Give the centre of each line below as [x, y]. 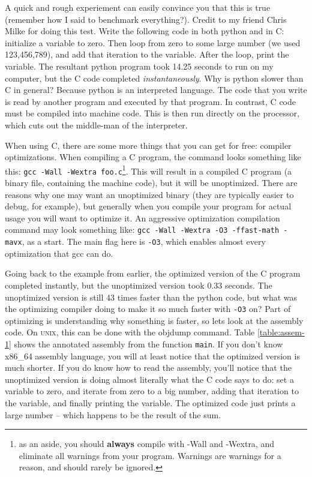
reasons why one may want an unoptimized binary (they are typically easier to [149, 194]
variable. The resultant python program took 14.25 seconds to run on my [139, 66]
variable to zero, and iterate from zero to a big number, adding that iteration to [152, 391]
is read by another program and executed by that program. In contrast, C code [150, 101]
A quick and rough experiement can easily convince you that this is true [138, 7]
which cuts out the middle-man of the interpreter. [96, 124]
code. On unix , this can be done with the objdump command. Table [130, 332]
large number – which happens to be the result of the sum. [113, 414]
